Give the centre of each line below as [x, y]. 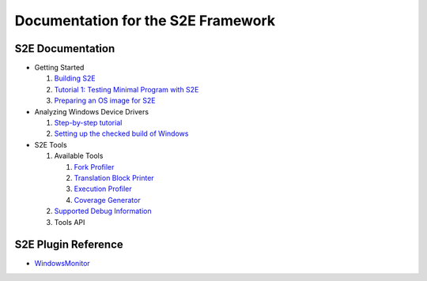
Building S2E [75, 78]
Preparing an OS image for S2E [105, 101]
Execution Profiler [103, 189]
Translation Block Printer [114, 178]
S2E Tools [51, 144]
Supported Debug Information [103, 211]
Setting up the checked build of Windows [121, 133]
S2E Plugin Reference [69, 245]
